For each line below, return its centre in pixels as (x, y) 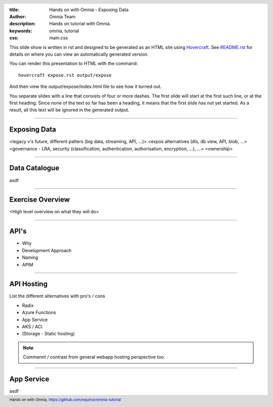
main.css (59, 38)
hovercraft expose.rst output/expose (65, 75)
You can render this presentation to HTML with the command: (74, 64)
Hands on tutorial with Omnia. (80, 24)
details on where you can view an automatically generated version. (79, 54)
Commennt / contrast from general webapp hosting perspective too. (94, 357)
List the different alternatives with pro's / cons (57, 296)
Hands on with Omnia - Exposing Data (89, 10)
